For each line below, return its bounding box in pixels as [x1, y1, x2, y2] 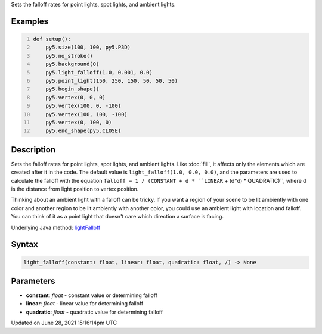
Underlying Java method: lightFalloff [11, 224, 101, 231]
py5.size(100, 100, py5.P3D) [45, 44, 131, 51]
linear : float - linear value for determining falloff [26, 300, 144, 307]
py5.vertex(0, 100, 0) [45, 119, 112, 126]
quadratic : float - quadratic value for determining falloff [26, 308, 163, 316]
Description [11, 145, 56, 155]
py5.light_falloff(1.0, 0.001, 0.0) [45, 69, 153, 76]
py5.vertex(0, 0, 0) [45, 94, 106, 101]
